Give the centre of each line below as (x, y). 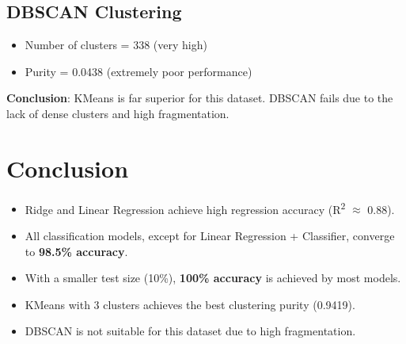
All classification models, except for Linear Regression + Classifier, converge (210, 235)
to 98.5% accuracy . (76, 251)
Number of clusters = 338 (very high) (116, 45)
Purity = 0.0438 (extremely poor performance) (138, 71)
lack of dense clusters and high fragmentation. (118, 113)
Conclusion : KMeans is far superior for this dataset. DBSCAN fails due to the (200, 98)
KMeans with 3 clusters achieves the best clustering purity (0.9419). (190, 304)
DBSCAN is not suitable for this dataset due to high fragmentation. (190, 331)
